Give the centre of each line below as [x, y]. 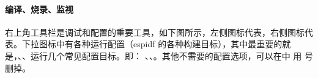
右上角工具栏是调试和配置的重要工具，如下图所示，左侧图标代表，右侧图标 [155, 32]
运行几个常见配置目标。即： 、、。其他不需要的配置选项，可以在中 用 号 [172, 55]
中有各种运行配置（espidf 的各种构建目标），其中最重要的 [169, 44]
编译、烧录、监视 [39, 9]
